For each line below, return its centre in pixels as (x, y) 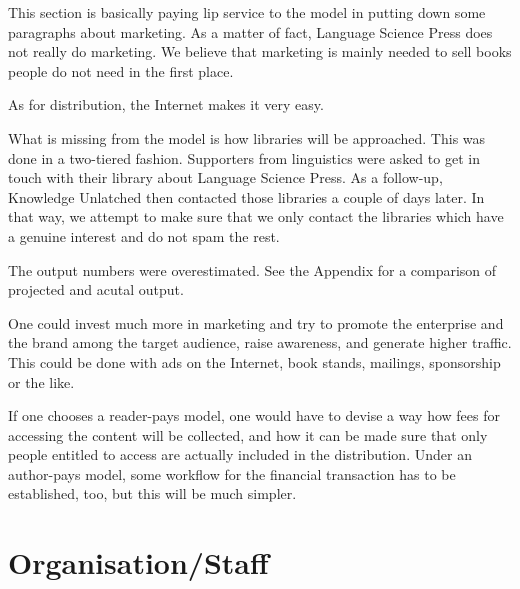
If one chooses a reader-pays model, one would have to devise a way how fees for (254, 415)
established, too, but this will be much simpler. (152, 493)
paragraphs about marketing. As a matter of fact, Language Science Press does (250, 31)
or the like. (41, 381)
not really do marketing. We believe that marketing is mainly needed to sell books (260, 51)
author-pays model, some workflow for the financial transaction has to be (232, 473)
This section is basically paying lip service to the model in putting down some (247, 12)
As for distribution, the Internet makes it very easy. (166, 104)
